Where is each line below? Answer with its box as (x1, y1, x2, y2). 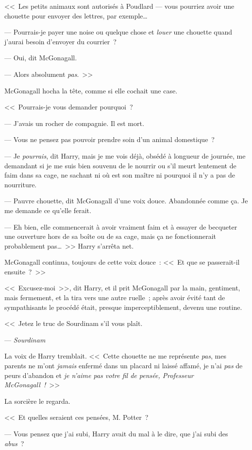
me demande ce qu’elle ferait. (4, 205, 91, 215)
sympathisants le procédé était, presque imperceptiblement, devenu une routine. (4, 302, 242, 312)
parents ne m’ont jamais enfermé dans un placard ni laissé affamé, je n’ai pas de (4, 360, 243, 371)
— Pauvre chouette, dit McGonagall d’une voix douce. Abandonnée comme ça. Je (4, 196, 248, 206)
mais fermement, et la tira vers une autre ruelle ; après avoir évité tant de (4, 292, 225, 303)
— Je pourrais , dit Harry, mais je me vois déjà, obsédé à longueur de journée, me (4, 150, 246, 161)
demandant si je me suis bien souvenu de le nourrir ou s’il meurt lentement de (4, 160, 236, 170)
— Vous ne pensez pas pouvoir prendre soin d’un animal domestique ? (4, 134, 215, 144)
